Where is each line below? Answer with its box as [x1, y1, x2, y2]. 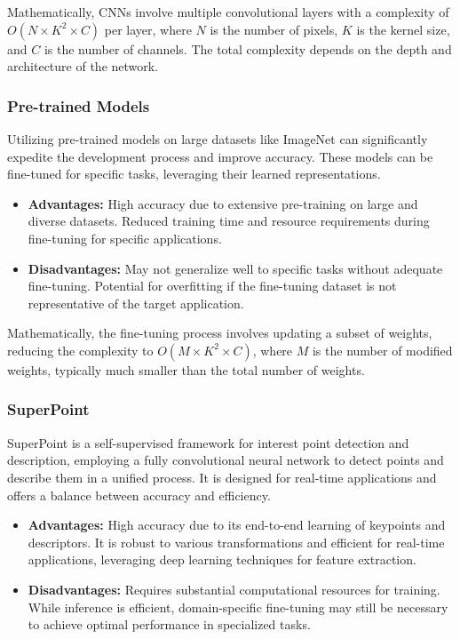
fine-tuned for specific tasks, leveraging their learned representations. [7, 164, 381, 183]
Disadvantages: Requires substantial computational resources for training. [28, 579, 440, 598]
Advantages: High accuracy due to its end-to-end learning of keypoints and [28, 515, 446, 534]
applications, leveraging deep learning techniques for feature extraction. [28, 550, 416, 569]
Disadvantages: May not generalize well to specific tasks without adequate [28, 259, 443, 277]
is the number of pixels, [210, 20, 338, 38]
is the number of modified [312, 340, 453, 359]
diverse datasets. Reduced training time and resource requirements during [28, 212, 430, 230]
